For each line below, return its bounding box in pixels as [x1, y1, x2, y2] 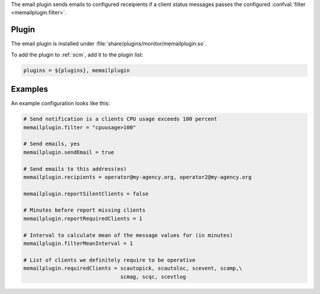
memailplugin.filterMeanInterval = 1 [23, 240, 133, 247]
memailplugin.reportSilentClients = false [23, 190, 149, 197]
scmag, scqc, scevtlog [120, 273, 186, 280]
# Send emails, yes [23, 140, 80, 148]
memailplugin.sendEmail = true [23, 149, 115, 155]
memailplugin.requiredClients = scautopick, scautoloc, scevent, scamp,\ [23, 265, 242, 272]
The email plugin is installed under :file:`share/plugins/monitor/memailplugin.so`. [11, 40, 207, 47]
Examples [11, 84, 49, 94]
